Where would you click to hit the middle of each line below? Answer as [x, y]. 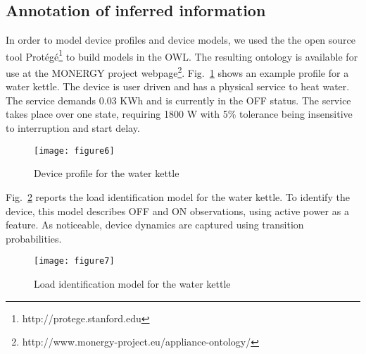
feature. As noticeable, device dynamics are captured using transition [155, 225]
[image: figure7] [74, 261]
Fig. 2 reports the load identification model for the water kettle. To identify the [178, 196]
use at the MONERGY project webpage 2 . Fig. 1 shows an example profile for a [177, 72]
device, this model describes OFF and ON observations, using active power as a [177, 210]
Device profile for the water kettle [107, 173]
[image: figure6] [74, 151]
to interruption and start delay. [73, 128]
